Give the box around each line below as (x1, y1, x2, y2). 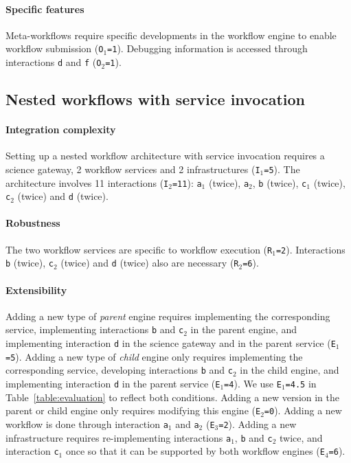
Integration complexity (5, 122, 116, 137)
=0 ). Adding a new (264, 403, 342, 418)
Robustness (5, 216, 60, 230)
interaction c (5, 444, 59, 458)
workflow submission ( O (5, 41, 104, 56)
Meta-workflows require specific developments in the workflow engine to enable (5, 27, 337, 42)
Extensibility (5, 282, 67, 297)
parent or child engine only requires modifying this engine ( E (5, 403, 261, 418)
